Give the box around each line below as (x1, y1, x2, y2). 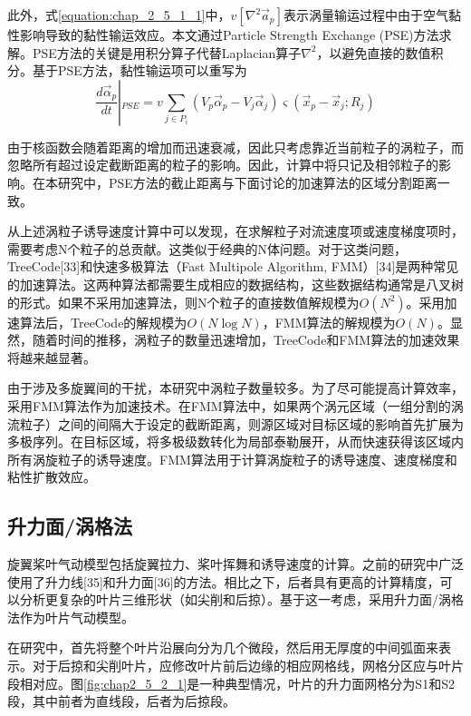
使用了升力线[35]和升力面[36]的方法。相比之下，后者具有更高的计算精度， (7, 572, 440, 591)
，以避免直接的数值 (316, 43, 431, 62)
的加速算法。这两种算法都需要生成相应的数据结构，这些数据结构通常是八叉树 (7, 274, 464, 293)
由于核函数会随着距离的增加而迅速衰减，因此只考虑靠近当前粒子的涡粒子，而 (7, 137, 464, 156)
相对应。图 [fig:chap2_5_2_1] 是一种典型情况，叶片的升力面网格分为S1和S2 (19, 673, 455, 692)
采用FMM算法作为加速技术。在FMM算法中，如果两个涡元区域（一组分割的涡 (7, 396, 464, 415)
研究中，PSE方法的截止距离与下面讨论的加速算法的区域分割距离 (57, 172, 437, 191)
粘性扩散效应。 (7, 467, 96, 486)
